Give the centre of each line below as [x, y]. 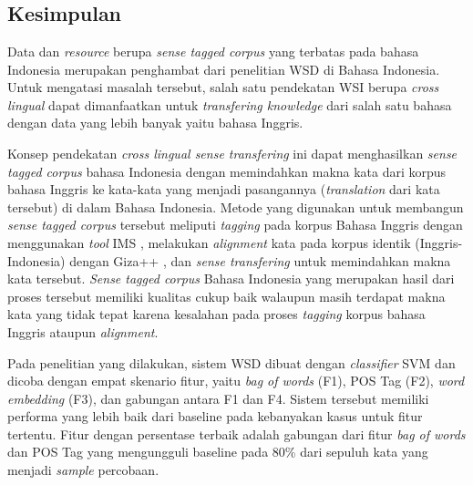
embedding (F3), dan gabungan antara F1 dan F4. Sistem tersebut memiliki [218, 398]
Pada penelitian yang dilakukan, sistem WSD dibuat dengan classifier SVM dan [231, 362]
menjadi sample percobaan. [83, 470]
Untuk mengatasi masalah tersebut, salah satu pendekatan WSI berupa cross [223, 87]
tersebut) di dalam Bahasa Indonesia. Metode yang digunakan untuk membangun [236, 206]
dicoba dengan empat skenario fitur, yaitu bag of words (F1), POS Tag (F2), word [236, 381]
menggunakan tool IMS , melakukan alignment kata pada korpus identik [209, 242]
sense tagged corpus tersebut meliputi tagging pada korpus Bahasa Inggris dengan [235, 225]
